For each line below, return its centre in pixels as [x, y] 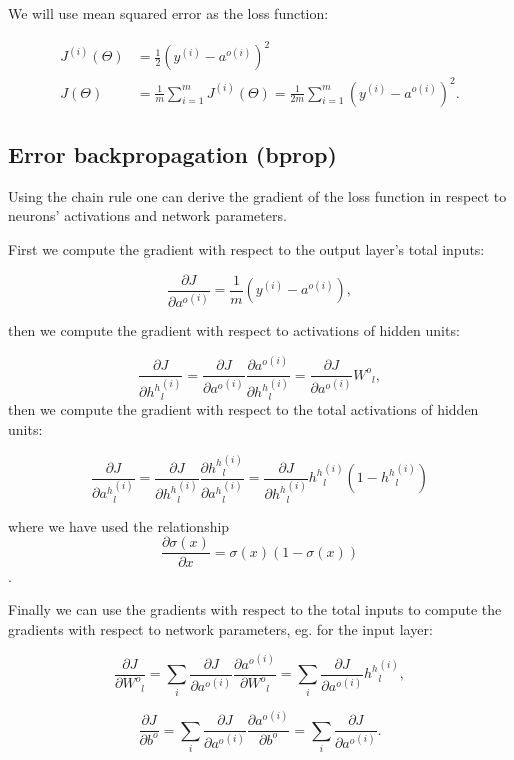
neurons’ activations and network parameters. [147, 215]
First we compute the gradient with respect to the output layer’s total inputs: [246, 249]
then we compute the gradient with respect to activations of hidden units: [234, 330]
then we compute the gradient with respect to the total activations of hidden [243, 409]
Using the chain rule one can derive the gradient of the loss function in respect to [257, 195]
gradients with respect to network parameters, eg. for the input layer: [220, 628]
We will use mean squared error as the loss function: [168, 13]
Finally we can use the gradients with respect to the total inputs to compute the [255, 609]
